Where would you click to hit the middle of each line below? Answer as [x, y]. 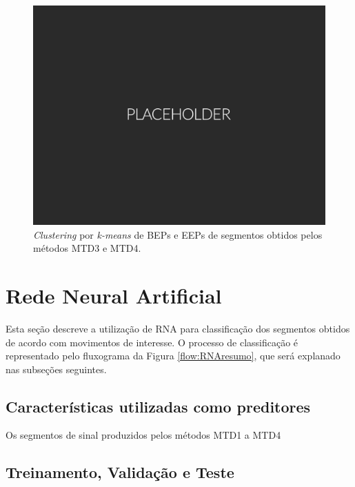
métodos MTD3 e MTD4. [87, 248]
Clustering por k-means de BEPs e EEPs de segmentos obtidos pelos [178, 234]
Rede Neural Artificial [114, 295]
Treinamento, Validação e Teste [120, 472]
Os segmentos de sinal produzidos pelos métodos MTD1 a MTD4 [143, 435]
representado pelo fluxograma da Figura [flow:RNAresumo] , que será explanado [173, 356]
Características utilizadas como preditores [158, 406]
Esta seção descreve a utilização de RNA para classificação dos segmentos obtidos [178, 328]
